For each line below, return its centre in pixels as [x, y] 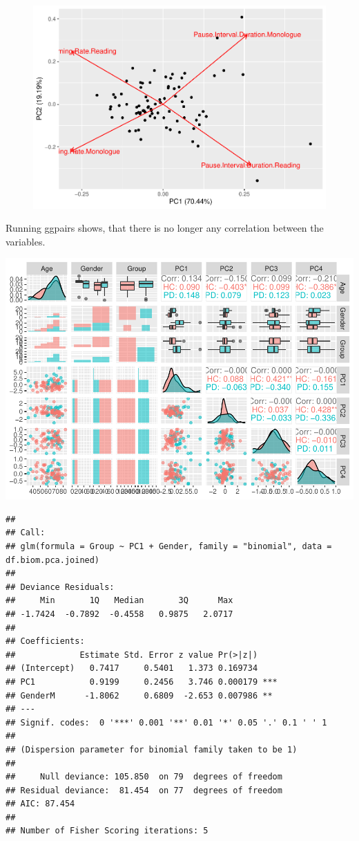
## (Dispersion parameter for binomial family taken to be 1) [152, 749]
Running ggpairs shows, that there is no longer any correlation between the [165, 228]
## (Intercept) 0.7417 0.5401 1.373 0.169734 [132, 668]
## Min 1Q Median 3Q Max [119, 601]
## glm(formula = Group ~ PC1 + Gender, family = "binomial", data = [169, 547]
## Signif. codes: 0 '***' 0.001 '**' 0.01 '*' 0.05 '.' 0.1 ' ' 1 [166, 722]
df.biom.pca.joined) [53, 560]
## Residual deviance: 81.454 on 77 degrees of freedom [144, 790]
